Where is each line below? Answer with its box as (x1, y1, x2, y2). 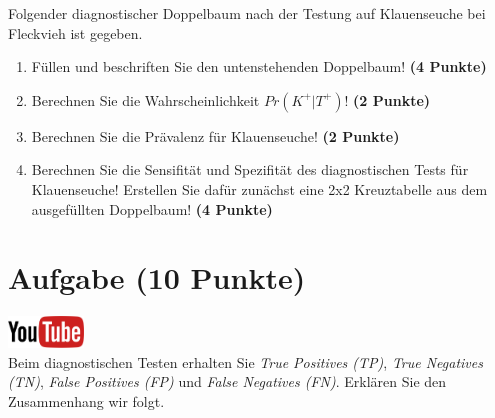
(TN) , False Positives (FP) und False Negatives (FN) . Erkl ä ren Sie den (8, 371, 447, 392)
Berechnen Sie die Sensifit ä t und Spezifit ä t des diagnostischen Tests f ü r (31, 159, 469, 180)
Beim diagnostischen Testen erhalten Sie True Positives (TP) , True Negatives (8, 351, 483, 372)
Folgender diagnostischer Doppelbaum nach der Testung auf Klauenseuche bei (8, 3, 486, 23)
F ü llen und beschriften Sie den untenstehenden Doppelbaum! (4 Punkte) (31, 56, 487, 77)
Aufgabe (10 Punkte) (8, 257, 306, 298)
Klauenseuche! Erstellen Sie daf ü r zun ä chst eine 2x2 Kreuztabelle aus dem (31, 178, 488, 199)
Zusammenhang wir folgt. (8, 390, 165, 411)
